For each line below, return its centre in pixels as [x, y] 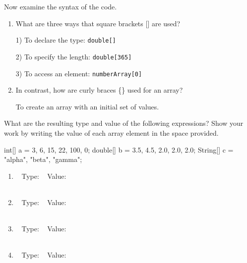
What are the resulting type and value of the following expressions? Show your [124, 123]
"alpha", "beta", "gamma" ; [43, 159]
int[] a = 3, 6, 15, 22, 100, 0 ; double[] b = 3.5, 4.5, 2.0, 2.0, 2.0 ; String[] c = [119, 149]
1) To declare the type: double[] [66, 40]
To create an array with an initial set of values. [87, 106]
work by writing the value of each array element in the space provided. [111, 132]
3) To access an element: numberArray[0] [79, 73]
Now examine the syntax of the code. [61, 6]
